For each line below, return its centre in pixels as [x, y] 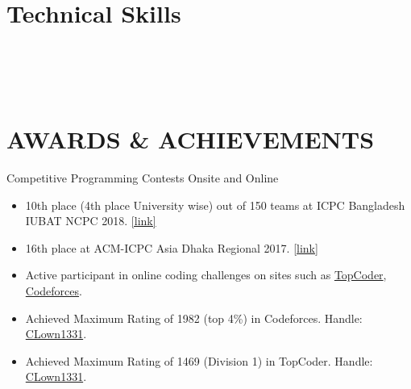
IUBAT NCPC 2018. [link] [91, 221]
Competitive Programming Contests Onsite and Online [143, 178]
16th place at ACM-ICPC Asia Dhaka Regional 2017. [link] [172, 247]
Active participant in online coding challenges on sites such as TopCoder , [206, 275]
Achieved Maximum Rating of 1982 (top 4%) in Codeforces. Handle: [194, 318]
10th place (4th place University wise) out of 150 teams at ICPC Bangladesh [215, 205]
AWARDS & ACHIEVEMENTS [191, 139]
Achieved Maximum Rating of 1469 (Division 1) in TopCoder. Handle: [199, 360]
